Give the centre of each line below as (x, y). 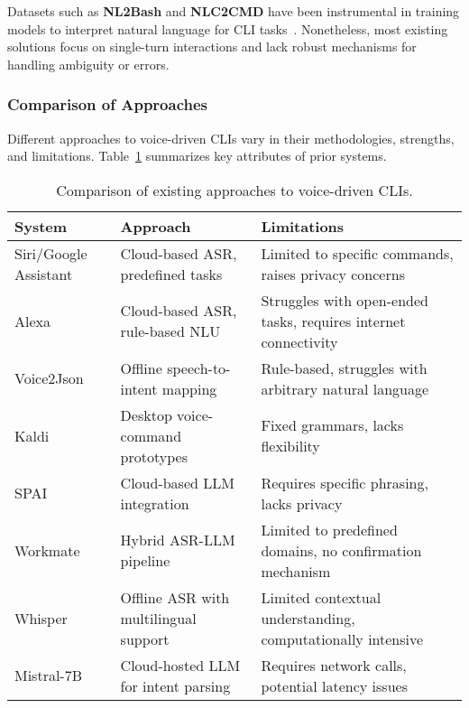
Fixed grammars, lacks (332, 425)
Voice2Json (49, 378)
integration (155, 503)
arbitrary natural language (345, 388)
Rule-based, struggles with (344, 368)
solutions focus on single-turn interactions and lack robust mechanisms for (212, 47)
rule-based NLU (170, 331)
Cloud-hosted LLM (180, 665)
